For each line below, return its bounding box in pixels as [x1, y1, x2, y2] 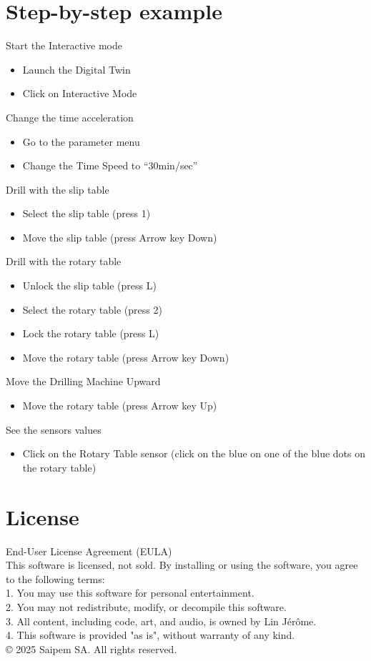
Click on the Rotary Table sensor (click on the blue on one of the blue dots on [22, 446, 366, 461]
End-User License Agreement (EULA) [6, 543, 172, 558]
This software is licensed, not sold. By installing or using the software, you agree [6, 557, 358, 572]
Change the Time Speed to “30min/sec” [22, 158, 198, 173]
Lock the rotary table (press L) [22, 326, 159, 341]
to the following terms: [6, 571, 105, 586]
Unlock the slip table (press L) [22, 278, 157, 293]
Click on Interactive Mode [22, 86, 137, 101]
